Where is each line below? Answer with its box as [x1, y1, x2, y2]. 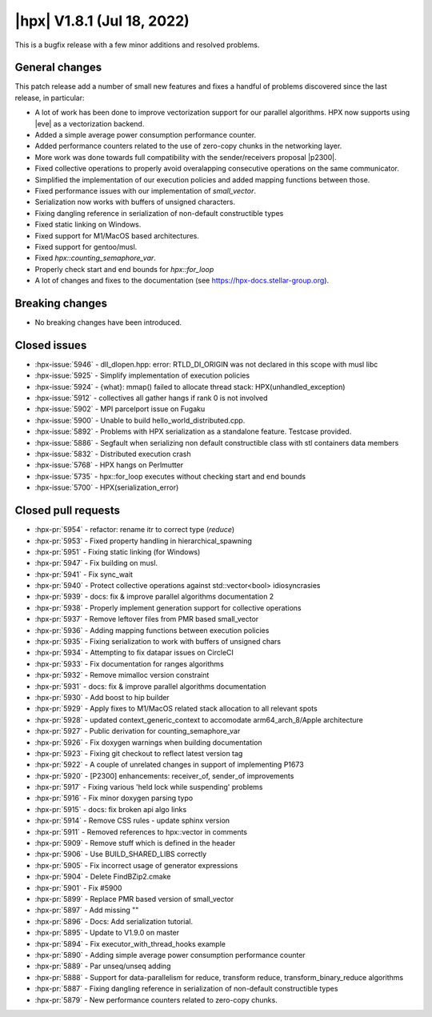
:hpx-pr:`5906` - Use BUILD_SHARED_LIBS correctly [34, 849, 207, 859]
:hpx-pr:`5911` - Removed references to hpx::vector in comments [34, 827, 248, 836]
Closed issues [14, 338, 87, 352]
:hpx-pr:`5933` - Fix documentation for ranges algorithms [34, 659, 224, 668]
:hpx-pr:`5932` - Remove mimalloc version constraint [34, 671, 210, 680]
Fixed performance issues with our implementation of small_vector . [34, 186, 256, 195]
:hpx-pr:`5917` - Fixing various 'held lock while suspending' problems [34, 783, 263, 792]
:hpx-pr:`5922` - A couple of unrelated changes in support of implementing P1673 [34, 760, 304, 770]
